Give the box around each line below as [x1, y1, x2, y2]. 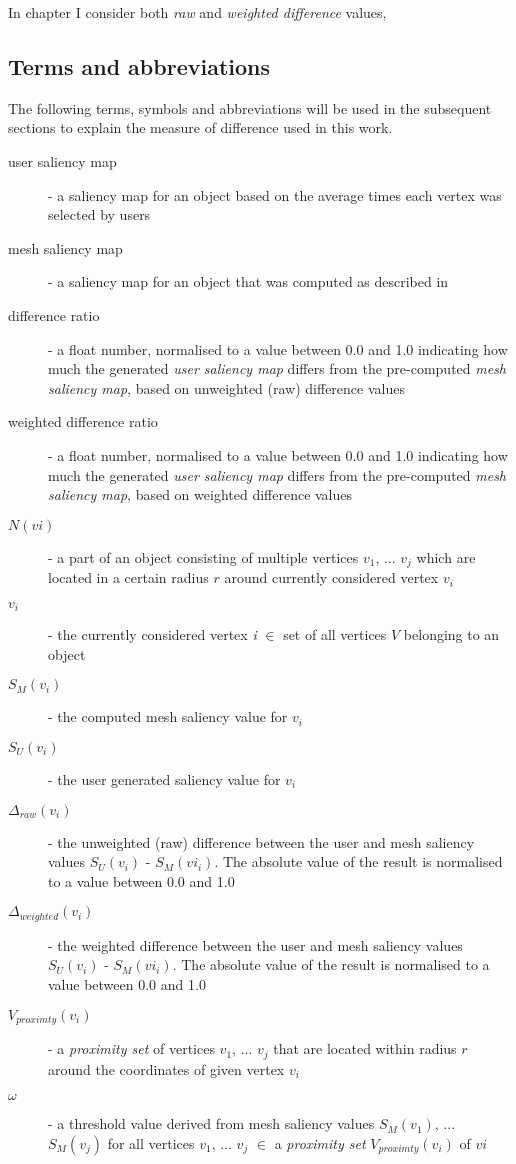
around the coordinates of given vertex [48, 1058, 285, 1079]
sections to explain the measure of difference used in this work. [8, 117, 393, 138]
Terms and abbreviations [8, 50, 271, 81]
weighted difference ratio [8, 411, 158, 432]
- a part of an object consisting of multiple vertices [48, 546, 359, 567]
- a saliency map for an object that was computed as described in [48, 271, 449, 292]
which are [416, 546, 476, 567]
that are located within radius [273, 1038, 457, 1059]
